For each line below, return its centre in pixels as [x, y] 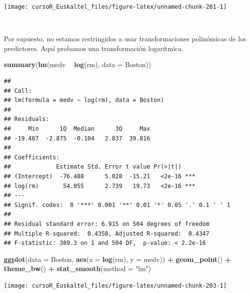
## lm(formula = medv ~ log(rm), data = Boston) [84, 100]
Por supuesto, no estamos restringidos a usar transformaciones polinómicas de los [125, 39]
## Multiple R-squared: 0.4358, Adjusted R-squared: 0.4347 [107, 233]
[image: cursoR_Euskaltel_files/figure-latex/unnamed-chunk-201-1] [116, 7]
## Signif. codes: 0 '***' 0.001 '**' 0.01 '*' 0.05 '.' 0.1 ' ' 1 [117, 205]
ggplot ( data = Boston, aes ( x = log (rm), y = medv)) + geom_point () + [118, 259]
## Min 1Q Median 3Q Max [77, 129]
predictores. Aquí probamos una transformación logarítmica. [94, 48]
